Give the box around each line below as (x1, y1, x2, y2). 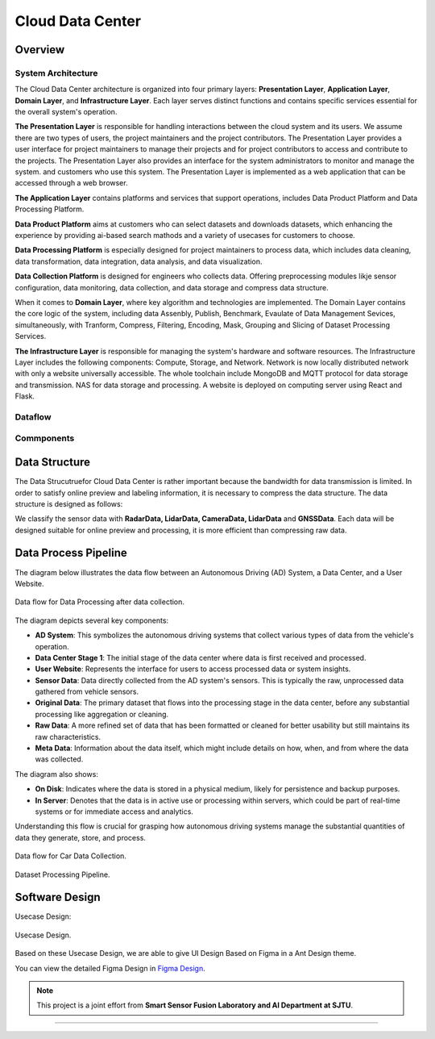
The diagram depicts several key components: (14, 615, 169, 625)
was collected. (35, 754, 84, 764)
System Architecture (14, 67, 98, 78)
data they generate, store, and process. (14, 832, 147, 842)
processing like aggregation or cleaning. (35, 709, 169, 719)
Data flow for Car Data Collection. (14, 851, 126, 861)
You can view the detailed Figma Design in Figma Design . (14, 963, 205, 973)
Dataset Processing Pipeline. (14, 870, 110, 879)
